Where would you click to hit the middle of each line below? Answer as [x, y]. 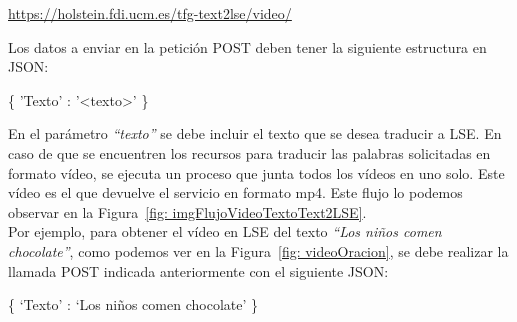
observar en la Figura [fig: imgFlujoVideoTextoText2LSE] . [187, 211]
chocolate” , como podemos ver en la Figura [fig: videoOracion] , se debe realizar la [258, 250]
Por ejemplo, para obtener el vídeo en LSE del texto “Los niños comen [225, 231]
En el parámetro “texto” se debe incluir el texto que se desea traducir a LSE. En [255, 133]
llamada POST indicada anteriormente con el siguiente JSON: [198, 270]
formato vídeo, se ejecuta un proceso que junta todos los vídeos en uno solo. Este [256, 172]
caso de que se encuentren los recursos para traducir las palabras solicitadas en [249, 152]
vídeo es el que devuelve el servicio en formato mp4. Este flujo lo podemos [235, 192]
